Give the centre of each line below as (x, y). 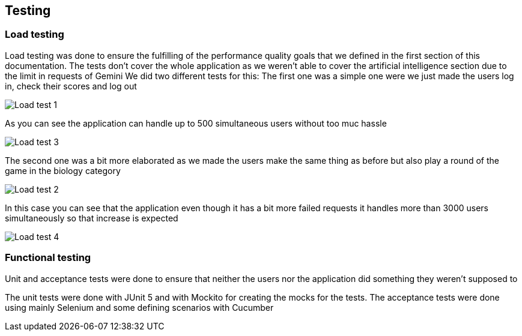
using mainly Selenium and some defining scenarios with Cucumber (139, 307)
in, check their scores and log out (71, 86)
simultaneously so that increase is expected (92, 218)
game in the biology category (63, 170)
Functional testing (48, 258)
